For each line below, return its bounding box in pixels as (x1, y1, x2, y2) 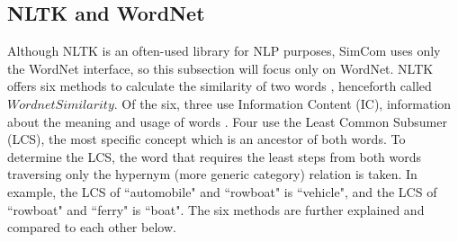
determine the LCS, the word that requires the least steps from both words (7, 147, 422, 166)
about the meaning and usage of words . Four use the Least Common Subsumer (7, 112, 447, 130)
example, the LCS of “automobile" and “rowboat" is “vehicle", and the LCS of (7, 182, 437, 201)
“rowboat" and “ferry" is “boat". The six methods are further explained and (7, 200, 425, 219)
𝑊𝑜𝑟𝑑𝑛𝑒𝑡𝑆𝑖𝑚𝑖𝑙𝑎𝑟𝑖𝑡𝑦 (7, 98, 114, 112)
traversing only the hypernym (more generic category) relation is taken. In (7, 165, 418, 184)
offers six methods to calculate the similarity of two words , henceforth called (7, 76, 432, 95)
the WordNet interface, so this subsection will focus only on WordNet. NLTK (7, 58, 434, 77)
